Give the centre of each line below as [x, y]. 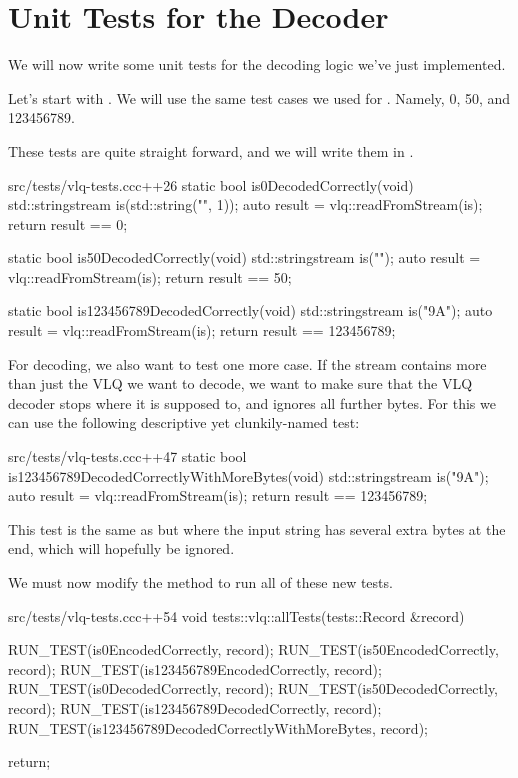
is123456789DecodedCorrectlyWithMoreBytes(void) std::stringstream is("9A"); [248, 475]
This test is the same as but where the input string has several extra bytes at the [257, 528]
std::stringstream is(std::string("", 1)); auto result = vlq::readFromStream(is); [245, 204]
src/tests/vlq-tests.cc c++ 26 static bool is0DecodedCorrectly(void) [211, 184]
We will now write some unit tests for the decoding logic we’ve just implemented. [257, 64]
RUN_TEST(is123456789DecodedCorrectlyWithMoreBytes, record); [218, 727]
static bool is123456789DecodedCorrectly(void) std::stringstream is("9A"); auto [250, 310]
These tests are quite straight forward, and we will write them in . [211, 150]
